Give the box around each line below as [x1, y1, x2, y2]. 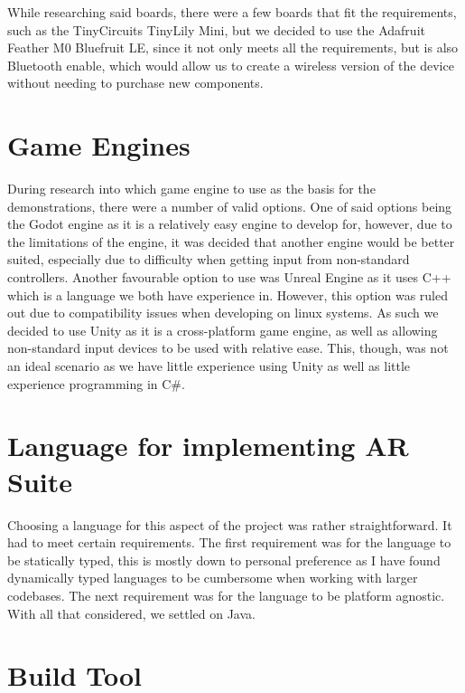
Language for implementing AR [7, 427, 409, 464]
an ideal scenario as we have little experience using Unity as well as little [7, 356, 411, 375]
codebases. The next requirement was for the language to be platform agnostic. [7, 585, 445, 604]
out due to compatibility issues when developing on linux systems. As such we [7, 303, 439, 322]
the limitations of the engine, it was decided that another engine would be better [7, 232, 455, 251]
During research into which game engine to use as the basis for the [7, 179, 376, 198]
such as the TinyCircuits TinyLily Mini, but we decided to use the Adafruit [7, 20, 425, 39]
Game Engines [7, 127, 191, 164]
